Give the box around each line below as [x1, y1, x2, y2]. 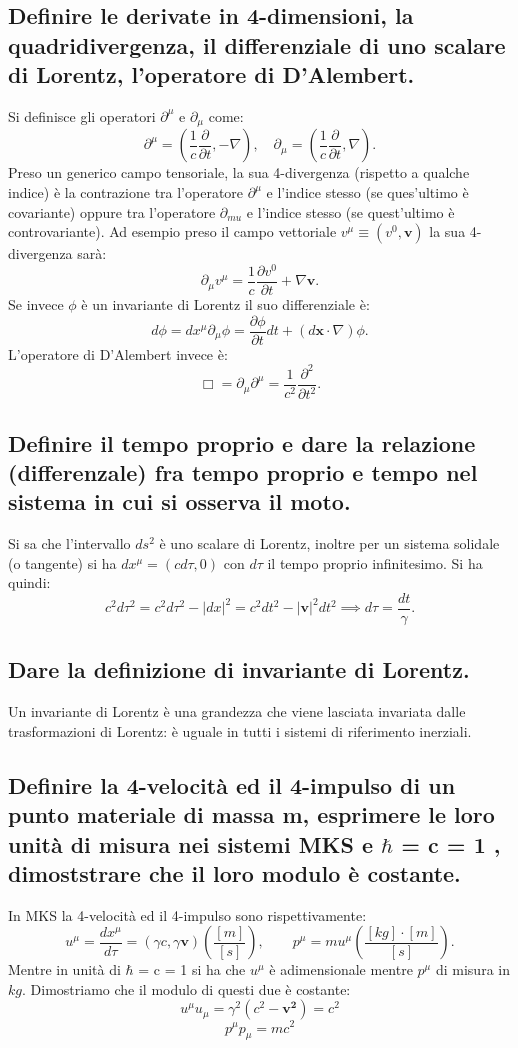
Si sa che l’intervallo [8, 533, 131, 554]
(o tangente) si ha [8, 552, 117, 573]
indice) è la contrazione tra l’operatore [8, 182, 244, 203]
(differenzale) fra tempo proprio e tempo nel [8, 456, 478, 487]
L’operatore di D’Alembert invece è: [8, 343, 228, 364]
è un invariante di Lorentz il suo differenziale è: [81, 293, 370, 314]
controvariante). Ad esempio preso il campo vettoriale [8, 221, 337, 242]
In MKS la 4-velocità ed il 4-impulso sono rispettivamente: [8, 904, 367, 925]
